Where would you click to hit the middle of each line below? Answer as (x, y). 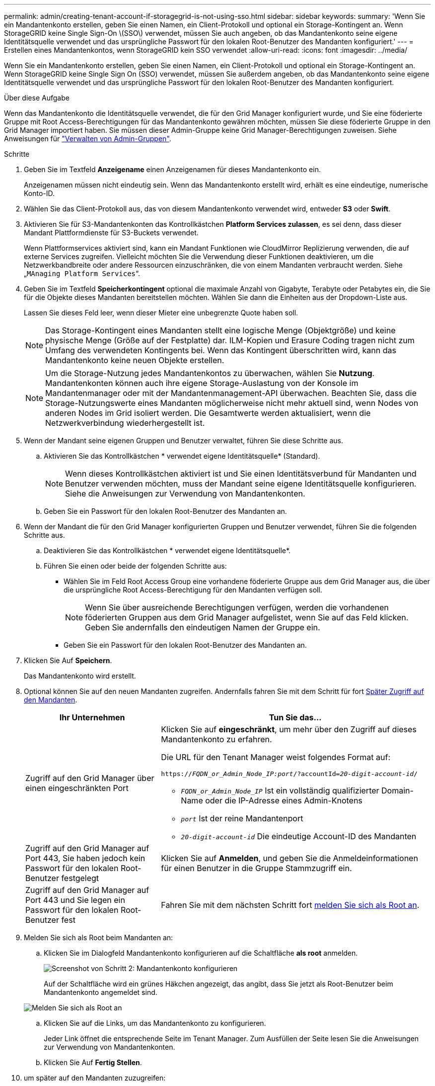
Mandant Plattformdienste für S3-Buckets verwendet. (111, 233)
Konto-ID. (39, 193)
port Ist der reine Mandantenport (242, 818)
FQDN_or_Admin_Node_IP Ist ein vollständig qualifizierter (280, 790)
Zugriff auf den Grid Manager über (90, 778)
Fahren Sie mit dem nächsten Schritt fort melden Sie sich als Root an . (290, 905)
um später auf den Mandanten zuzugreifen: (95, 1078)
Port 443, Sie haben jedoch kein (85, 858)
